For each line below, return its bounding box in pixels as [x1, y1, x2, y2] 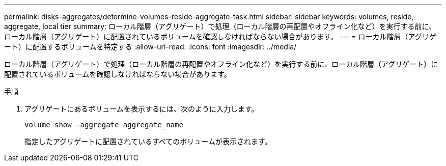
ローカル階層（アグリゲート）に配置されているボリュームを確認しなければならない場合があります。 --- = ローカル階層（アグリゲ [4, 32, 436, 41]
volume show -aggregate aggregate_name [24, 121, 183, 129]
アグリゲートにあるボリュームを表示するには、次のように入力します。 [24, 104, 259, 113]
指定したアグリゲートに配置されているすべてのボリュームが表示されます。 [24, 137, 272, 146]
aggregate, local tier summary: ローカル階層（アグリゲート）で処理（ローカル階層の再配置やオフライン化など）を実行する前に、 [4, 22, 436, 31]
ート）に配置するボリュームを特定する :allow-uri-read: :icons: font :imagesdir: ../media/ [4, 42, 297, 51]
